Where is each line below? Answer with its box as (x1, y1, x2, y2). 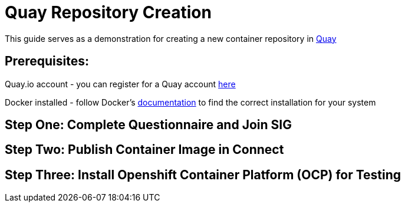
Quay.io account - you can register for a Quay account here (5, 78, 236, 89)
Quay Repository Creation (5, 2, 212, 22)
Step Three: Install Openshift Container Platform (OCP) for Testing (5, 167, 401, 182)
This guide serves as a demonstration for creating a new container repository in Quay (5, 33, 337, 44)
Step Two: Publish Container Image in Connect (5, 142, 284, 157)
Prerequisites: (5, 54, 89, 69)
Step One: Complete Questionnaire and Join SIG (5, 117, 292, 133)
